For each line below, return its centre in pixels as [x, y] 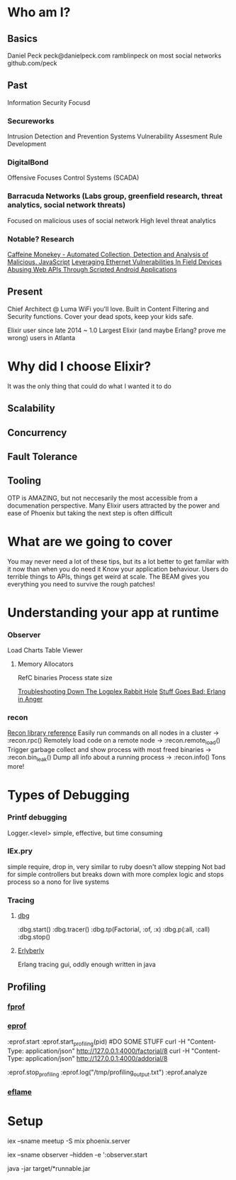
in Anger [30, 699]
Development [27, 144]
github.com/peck [32, 63]
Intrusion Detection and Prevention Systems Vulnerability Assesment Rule [115, 136]
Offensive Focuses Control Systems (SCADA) [73, 177]
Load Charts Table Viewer [45, 650]
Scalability [31, 409]
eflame [19, 1092]
